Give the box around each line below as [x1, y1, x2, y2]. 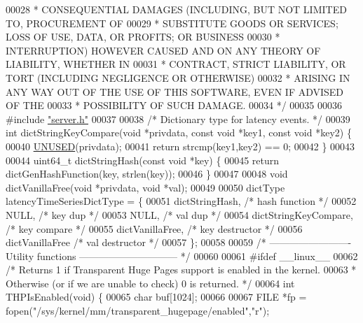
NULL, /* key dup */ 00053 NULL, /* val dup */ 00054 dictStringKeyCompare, [6, 207, 353, 222]
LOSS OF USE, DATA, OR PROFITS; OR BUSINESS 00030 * [6, 29, 280, 44]
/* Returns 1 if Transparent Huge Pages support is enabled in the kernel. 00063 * [6, 262, 357, 277]
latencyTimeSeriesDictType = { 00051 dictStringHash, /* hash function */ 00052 [6, 194, 357, 208]
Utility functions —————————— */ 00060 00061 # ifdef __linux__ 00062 [6, 248, 358, 263]
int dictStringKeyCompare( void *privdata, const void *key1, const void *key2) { [6, 125, 352, 140]
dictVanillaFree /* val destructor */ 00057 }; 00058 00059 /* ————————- [6, 235, 352, 250]
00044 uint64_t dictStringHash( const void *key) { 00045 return [6, 152, 280, 167]
